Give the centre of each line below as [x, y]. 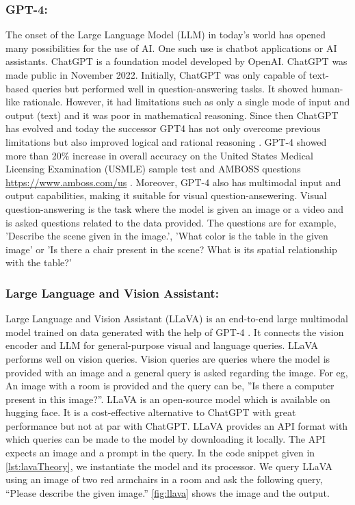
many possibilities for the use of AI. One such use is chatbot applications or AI [171, 48]
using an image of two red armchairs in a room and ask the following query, [164, 479]
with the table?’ [39, 262]
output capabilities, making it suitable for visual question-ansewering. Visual [166, 195]
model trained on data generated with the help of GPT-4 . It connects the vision [175, 332]
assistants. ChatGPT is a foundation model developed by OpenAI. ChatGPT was [176, 61]
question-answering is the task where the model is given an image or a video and [174, 208]
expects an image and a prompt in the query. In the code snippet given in [160, 453]
